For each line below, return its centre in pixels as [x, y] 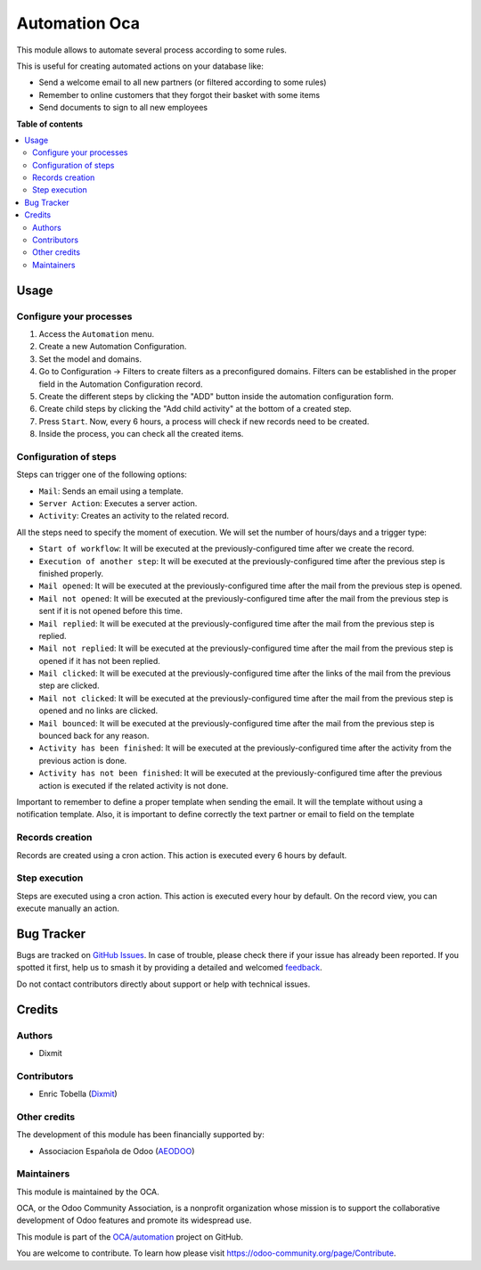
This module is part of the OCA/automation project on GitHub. [130, 1237]
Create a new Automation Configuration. [113, 347]
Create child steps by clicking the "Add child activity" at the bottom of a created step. [195, 409]
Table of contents [50, 124]
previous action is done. [83, 760]
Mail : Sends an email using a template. [111, 491]
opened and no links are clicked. [98, 711]
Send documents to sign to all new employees [123, 108]
